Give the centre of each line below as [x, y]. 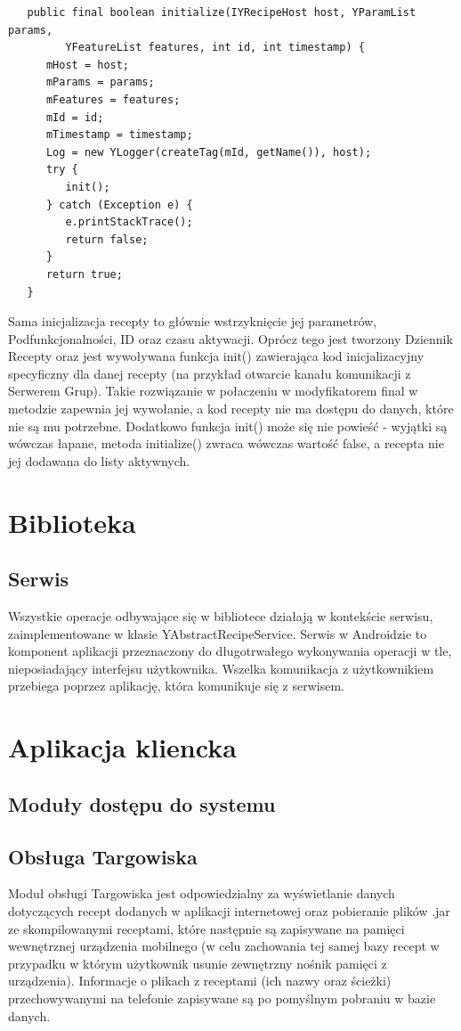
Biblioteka [72, 522]
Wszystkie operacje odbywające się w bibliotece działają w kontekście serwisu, [221, 616]
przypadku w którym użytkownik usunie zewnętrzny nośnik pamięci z [198, 963]
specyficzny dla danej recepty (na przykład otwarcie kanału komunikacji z [210, 373]
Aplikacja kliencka [122, 747]
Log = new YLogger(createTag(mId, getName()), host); [209, 152]
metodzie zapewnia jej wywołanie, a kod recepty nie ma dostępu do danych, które [231, 409]
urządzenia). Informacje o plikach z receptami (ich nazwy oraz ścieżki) [200, 981]
